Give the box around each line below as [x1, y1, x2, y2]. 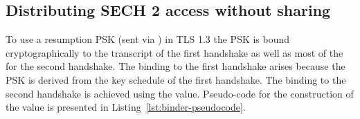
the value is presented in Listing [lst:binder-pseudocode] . [6, 100, 246, 114]
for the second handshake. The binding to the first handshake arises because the [6, 59, 345, 73]
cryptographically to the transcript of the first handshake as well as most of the [6, 45, 343, 59]
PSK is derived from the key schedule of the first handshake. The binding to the [6, 72, 346, 86]
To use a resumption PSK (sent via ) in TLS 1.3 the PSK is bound [6, 32, 290, 46]
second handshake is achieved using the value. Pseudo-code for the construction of [6, 86, 354, 100]
